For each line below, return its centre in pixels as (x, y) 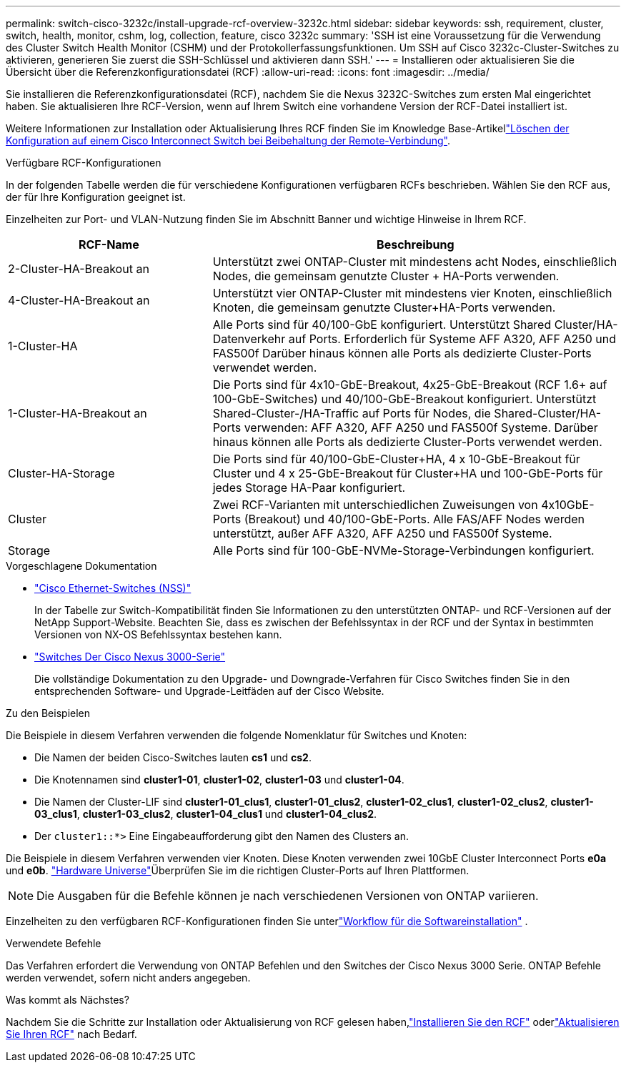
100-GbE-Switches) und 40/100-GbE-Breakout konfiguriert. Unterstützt (404, 399)
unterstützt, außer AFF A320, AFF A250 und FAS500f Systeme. (382, 533)
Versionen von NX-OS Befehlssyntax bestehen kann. (158, 634)
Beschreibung (416, 244)
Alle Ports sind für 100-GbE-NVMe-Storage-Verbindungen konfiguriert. (403, 550)
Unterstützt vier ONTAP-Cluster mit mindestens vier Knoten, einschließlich (412, 293)
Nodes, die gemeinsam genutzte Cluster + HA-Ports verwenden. (386, 276)
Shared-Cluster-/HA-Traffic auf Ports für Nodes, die (352, 413)
